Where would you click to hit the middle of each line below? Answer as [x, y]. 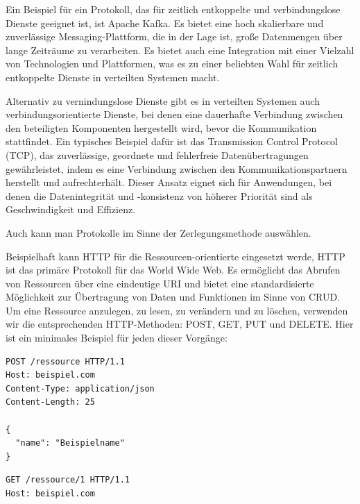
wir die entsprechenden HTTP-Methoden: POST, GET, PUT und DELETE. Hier [180, 324]
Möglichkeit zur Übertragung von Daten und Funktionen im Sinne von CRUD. [173, 297]
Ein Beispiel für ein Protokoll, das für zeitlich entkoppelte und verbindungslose [173, 9]
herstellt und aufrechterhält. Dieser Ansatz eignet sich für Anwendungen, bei [169, 182]
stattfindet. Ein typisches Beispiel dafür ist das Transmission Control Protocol [172, 141]
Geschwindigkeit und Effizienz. [71, 209]
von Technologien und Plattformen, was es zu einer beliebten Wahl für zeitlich [172, 64]
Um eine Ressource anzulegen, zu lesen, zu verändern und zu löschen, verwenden [177, 310]
